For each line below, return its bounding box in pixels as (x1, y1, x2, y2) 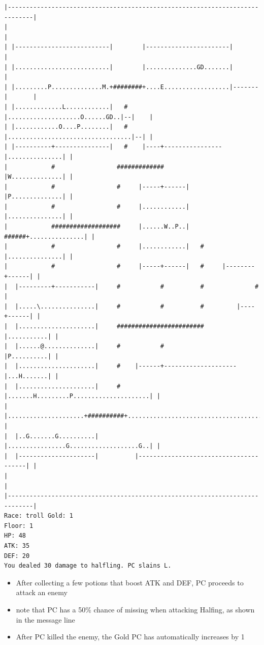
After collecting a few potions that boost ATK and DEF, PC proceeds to (16, 577, 244, 587)
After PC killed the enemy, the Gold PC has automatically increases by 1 (16, 631, 245, 642)
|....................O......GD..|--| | (4, 113, 153, 121)
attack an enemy (16, 587, 68, 598)
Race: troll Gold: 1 (4, 512, 74, 520)
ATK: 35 (4, 542, 30, 550)
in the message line (16, 614, 75, 625)
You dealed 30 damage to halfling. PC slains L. (4, 562, 172, 570)
